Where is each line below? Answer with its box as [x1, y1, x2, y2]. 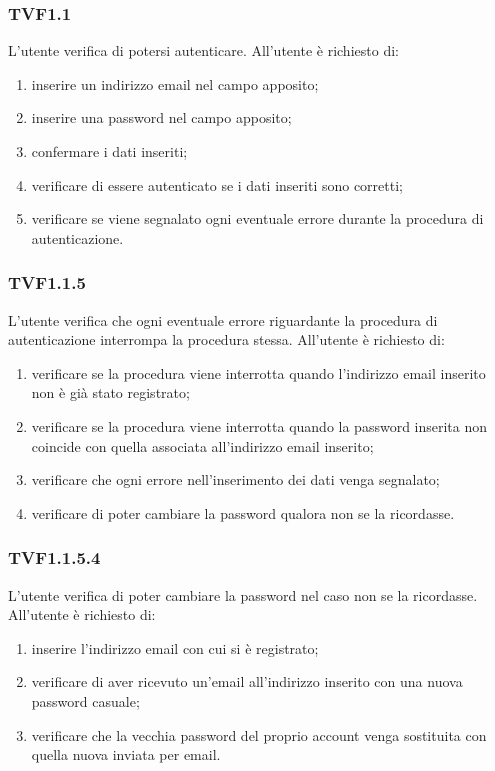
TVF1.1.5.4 [8, 545, 101, 570]
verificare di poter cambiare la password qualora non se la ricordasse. [31, 502, 455, 523]
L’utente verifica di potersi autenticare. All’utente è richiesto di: [8, 40, 399, 61]
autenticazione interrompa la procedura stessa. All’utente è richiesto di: [8, 329, 445, 350]
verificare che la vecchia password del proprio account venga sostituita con [31, 724, 487, 745]
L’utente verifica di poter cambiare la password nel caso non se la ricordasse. [8, 584, 478, 605]
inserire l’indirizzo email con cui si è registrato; [31, 637, 319, 658]
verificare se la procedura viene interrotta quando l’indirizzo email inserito [31, 362, 486, 383]
